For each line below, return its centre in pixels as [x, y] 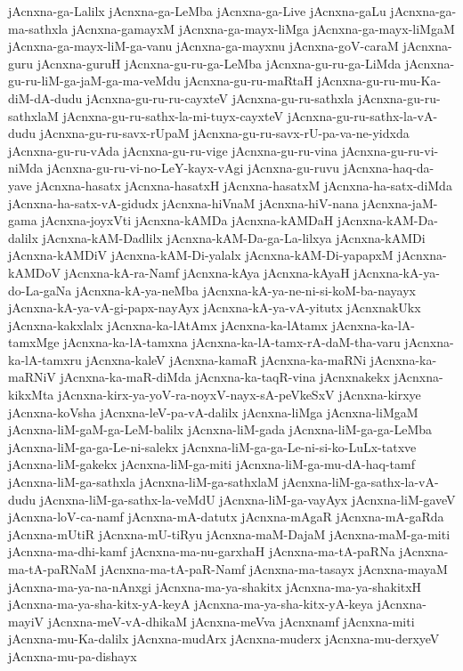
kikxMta [31, 395]
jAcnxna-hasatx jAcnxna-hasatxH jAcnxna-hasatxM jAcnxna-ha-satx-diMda [244, 185]
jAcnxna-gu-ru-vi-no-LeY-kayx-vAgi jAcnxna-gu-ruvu [193, 168]
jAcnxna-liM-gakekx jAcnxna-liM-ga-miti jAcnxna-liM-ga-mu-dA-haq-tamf [211, 464]
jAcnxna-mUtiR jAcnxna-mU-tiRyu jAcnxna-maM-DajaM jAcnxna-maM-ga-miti [229, 534]
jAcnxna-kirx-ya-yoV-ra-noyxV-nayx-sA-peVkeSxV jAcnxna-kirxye [240, 395]
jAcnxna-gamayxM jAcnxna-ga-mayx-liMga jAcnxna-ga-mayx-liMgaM [264, 28]
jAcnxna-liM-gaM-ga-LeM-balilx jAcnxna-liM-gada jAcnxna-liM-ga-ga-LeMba [220, 429]
